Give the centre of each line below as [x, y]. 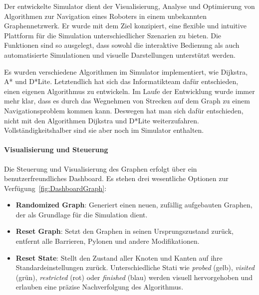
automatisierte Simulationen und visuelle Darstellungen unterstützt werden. [120, 54]
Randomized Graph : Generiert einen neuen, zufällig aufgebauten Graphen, [134, 205]
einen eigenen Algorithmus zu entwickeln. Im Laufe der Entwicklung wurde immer [129, 91]
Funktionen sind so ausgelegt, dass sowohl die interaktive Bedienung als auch [122, 45]
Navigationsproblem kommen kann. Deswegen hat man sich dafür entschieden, [124, 110]
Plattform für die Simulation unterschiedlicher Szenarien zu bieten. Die [113, 35]
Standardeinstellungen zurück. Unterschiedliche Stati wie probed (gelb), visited [135, 267]
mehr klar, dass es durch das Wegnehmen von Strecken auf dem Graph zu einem [127, 101]
